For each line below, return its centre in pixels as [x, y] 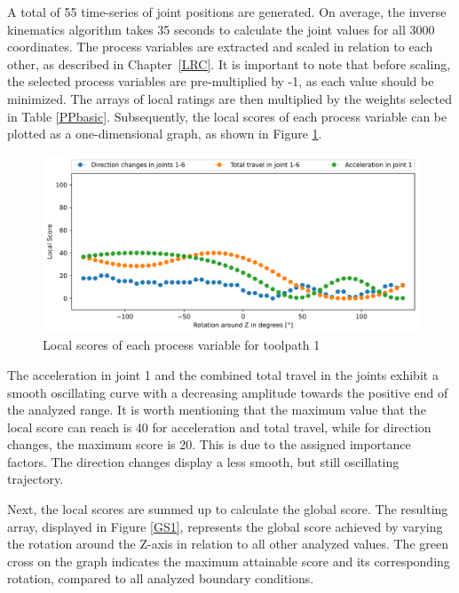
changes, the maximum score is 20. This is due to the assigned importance [209, 444]
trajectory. [36, 479]
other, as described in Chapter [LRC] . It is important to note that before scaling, [229, 63]
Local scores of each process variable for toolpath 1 [182, 345]
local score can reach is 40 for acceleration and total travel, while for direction [219, 427]
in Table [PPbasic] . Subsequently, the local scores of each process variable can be [227, 116]
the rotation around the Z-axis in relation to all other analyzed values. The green [228, 544]
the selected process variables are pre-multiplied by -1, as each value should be [221, 81]
